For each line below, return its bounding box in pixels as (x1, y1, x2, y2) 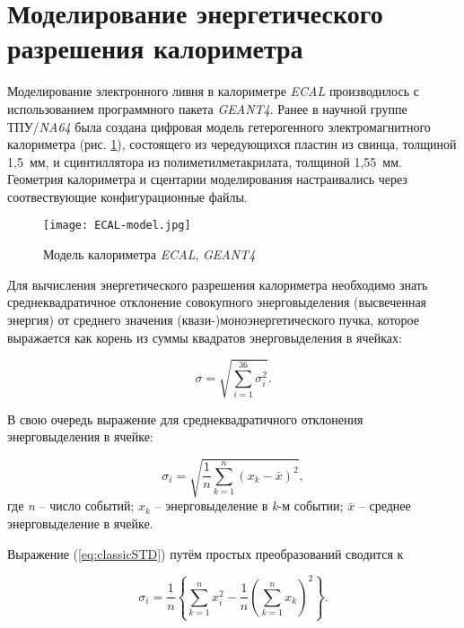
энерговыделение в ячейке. (7, 513, 153, 532)
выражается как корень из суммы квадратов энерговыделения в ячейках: (7, 327, 402, 346)
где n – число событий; (7, 496, 135, 515)
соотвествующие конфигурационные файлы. (7, 187, 248, 205)
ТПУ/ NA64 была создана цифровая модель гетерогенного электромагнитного (7, 117, 431, 135)
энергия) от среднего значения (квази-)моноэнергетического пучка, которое (7, 310, 419, 328)
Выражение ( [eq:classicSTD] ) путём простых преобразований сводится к (7, 544, 404, 563)
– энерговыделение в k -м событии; (154, 496, 344, 515)
